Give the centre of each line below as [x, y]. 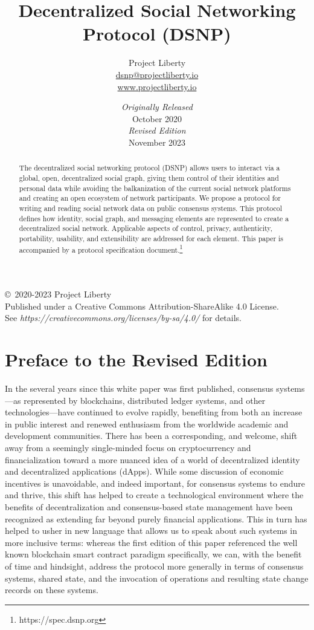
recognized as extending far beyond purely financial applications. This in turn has [156, 518]
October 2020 [157, 118]
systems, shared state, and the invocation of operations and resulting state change [157, 578]
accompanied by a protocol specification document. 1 [101, 248]
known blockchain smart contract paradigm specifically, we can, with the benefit [153, 554]
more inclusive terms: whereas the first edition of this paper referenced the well [151, 542]
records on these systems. [52, 590]
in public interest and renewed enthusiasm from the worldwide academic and [147, 424]
